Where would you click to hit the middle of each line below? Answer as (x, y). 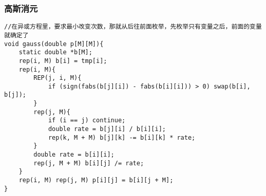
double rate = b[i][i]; (74, 155)
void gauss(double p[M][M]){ (54, 44)
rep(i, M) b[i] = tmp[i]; (63, 61)
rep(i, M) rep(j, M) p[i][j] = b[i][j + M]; (96, 180)
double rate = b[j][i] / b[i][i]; (107, 129)
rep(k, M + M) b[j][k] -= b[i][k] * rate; (122, 137)
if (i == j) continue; (87, 121)
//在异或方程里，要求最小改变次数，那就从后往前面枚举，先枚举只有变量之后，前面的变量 (133, 27)
